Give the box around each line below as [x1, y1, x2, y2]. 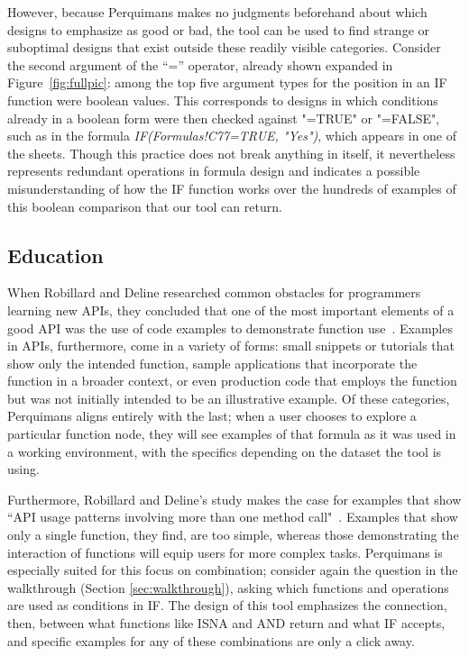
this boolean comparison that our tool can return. [7, 196, 282, 215]
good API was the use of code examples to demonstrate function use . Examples [7, 318, 453, 337]
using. [7, 460, 40, 478]
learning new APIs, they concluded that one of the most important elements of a [7, 300, 455, 319]
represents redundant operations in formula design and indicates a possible [7, 161, 420, 180]
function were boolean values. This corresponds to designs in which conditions [7, 90, 438, 109]
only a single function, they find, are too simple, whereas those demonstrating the [7, 525, 459, 544]
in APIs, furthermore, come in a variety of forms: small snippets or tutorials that [7, 336, 455, 355]
